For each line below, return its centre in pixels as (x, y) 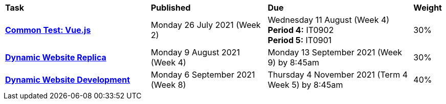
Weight (428, 8)
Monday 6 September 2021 (203, 75)
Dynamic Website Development (68, 80)
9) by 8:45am (293, 62)
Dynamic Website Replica (56, 57)
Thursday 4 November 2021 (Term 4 (338, 75)
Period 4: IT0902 (301, 30)
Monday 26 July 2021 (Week (206, 25)
